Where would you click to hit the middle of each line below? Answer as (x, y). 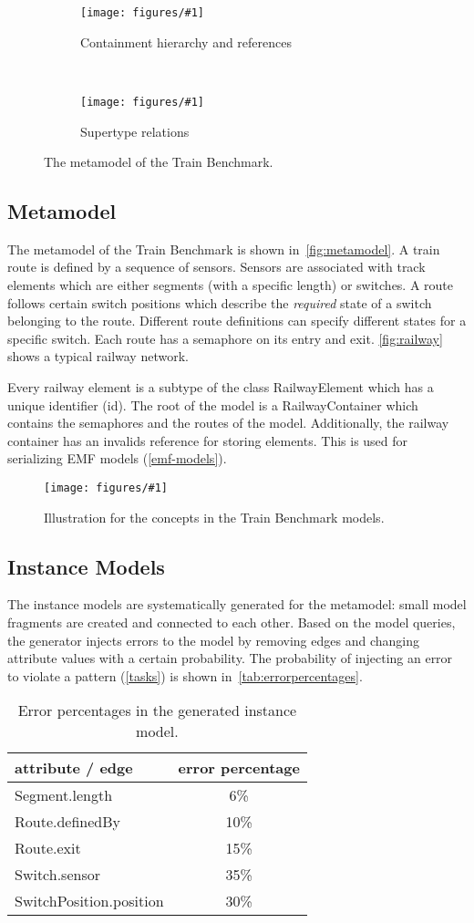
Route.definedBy (68, 822)
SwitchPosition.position (89, 901)
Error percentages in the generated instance (157, 710)
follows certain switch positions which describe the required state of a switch (220, 302)
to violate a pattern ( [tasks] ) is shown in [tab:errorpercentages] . (185, 675)
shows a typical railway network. (98, 356)
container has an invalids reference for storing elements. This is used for (208, 440)
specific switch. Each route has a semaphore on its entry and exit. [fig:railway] (225, 338)
